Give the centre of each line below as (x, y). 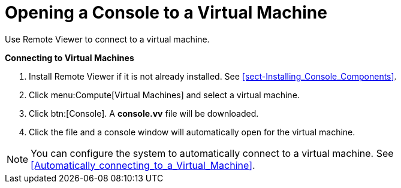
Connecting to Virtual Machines (70, 57)
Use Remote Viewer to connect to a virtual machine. (107, 39)
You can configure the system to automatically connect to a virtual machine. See (212, 153)
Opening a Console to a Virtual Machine (166, 13)
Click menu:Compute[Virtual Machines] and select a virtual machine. (164, 95)
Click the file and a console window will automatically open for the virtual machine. (192, 132)
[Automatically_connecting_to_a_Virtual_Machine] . (143, 165)
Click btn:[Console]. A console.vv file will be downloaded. (144, 113)
